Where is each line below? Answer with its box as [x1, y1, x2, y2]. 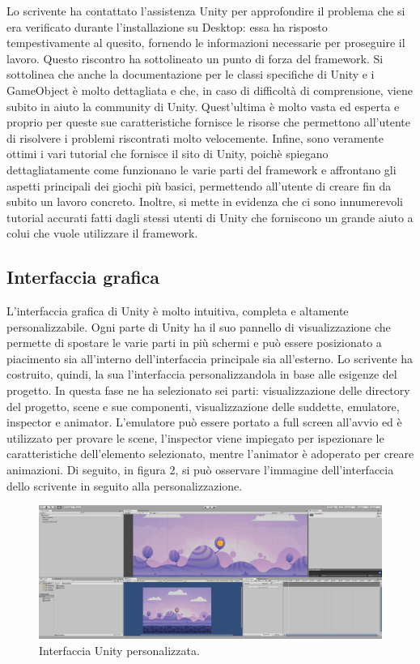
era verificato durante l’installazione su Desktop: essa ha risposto [6, 18, 328, 35]
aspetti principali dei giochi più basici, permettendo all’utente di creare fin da [6, 177, 392, 194]
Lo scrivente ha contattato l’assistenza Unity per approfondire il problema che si [6, 2, 405, 19]
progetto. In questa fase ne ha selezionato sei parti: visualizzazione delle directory [6, 382, 410, 399]
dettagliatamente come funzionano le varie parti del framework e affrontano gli [6, 161, 397, 178]
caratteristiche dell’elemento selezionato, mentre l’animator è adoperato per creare [6, 445, 414, 462]
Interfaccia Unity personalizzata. [39, 642, 200, 659]
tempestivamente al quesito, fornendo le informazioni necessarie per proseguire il [6, 34, 405, 51]
